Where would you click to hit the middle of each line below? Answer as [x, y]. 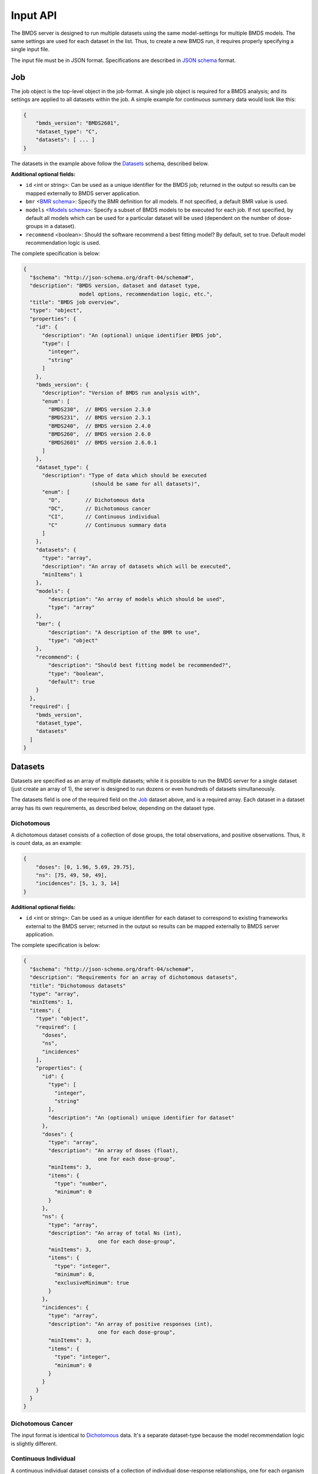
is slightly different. [34, 1443]
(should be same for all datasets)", [146, 484]
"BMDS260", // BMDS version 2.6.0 [100, 434]
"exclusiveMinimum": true [92, 1283]
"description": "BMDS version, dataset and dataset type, [115, 286]
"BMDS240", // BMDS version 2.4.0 [100, 426]
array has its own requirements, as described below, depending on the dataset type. [113, 808]
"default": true [72, 682]
